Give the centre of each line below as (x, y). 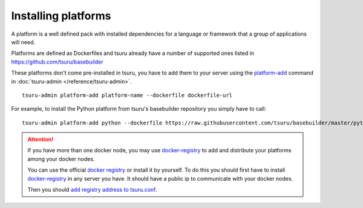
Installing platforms (61, 16)
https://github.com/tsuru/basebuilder (57, 62)
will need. (23, 42)
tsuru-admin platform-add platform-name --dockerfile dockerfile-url (127, 95)
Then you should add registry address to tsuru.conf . (92, 190)
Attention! (41, 140)
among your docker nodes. (61, 159)
